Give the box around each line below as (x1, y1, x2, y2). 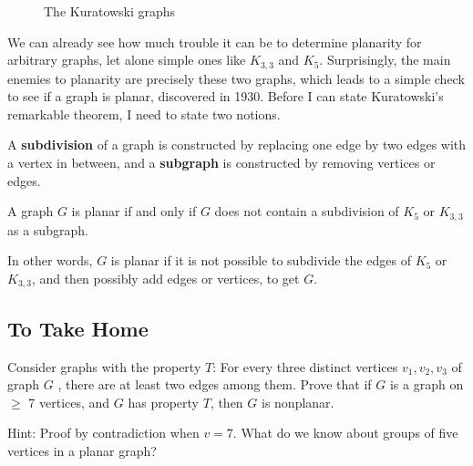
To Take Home (7, 314, 149, 342)
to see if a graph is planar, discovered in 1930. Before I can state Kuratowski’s (7, 87, 444, 106)
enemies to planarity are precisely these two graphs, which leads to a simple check (7, 68, 465, 88)
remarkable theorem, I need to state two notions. (7, 104, 281, 123)
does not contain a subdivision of (214, 202, 399, 221)
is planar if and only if (71, 202, 197, 221)
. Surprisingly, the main (319, 50, 451, 69)
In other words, (7, 251, 93, 270)
